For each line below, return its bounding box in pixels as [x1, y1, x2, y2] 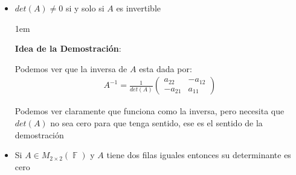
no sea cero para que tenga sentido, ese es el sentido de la [50, 117, 263, 129]
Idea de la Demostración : [14, 42, 121, 55]
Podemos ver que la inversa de [14, 62, 127, 75]
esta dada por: [139, 62, 192, 75]
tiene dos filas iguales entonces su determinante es [106, 149, 291, 161]
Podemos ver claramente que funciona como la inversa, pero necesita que [14, 105, 285, 117]
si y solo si [65, 2, 105, 14]
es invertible [116, 2, 161, 14]
